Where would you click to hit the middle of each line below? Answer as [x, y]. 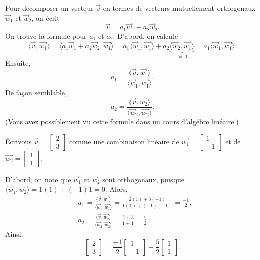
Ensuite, [18, 63]
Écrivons [18, 141]
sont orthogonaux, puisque [143, 179]
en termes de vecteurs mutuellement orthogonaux [179, 8]
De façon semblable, [36, 92]
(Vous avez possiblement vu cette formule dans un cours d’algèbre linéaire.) [122, 121]
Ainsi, [14, 234]
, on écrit [46, 17]
